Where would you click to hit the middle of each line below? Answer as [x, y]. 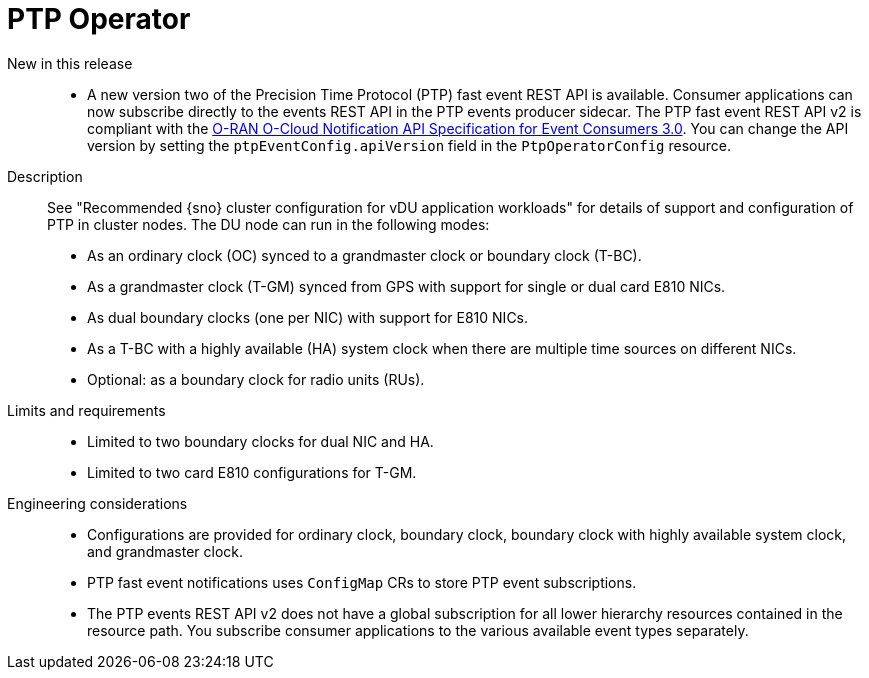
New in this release [70, 63]
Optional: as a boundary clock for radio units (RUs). [256, 379]
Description [45, 176]
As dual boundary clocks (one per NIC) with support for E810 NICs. [308, 317]
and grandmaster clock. [165, 551]
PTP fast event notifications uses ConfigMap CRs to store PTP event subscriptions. [362, 582]
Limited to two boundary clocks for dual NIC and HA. [260, 441]
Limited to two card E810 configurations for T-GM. [252, 472]
